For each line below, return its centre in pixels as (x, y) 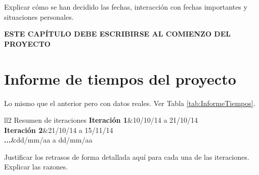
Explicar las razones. (36, 167)
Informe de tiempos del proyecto (120, 78)
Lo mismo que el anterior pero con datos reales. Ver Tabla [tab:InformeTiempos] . (130, 103)
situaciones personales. (39, 16)
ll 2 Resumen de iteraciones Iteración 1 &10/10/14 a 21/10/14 (101, 120)
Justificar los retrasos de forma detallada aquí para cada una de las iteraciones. (127, 156)
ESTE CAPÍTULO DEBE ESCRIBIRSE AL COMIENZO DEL (117, 34)
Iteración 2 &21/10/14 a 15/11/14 (59, 130)
